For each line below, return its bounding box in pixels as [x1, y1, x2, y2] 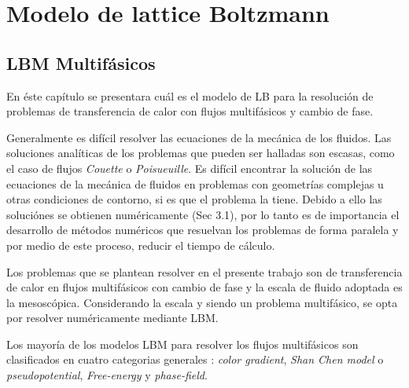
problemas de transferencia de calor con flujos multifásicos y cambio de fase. [6, 103, 374, 119]
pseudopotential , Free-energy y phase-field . [6, 367, 208, 383]
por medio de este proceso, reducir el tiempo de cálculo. [6, 236, 275, 253]
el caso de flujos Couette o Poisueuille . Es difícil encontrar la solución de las [6, 159, 373, 176]
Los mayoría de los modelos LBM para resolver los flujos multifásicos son [6, 335, 359, 352]
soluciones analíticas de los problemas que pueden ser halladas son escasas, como [6, 145, 395, 161]
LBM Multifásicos [6, 50, 156, 75]
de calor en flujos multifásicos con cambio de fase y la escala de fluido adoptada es [6, 279, 403, 295]
